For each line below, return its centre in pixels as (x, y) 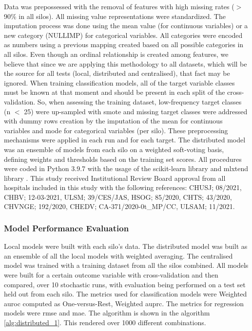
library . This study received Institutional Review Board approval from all (115, 178)
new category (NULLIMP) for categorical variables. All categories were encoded (123, 35)
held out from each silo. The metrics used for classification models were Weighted (126, 294)
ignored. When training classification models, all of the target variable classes (119, 82)
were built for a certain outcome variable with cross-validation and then (111, 275)
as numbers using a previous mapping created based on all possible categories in (124, 44)
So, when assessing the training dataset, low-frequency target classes (139, 101)
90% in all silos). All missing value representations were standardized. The (115, 16)
